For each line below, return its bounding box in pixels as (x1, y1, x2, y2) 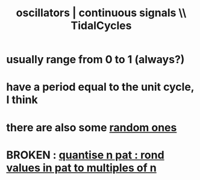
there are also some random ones (6, 120, 177, 134)
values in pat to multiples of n (6, 161, 157, 175)
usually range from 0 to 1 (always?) (6, 53, 185, 66)
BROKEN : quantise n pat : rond (6, 148, 164, 162)
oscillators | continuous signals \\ (16, 6, 187, 20)
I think (6, 93, 38, 107)
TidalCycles (70, 19, 132, 33)
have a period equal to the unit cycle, (6, 80, 195, 94)
